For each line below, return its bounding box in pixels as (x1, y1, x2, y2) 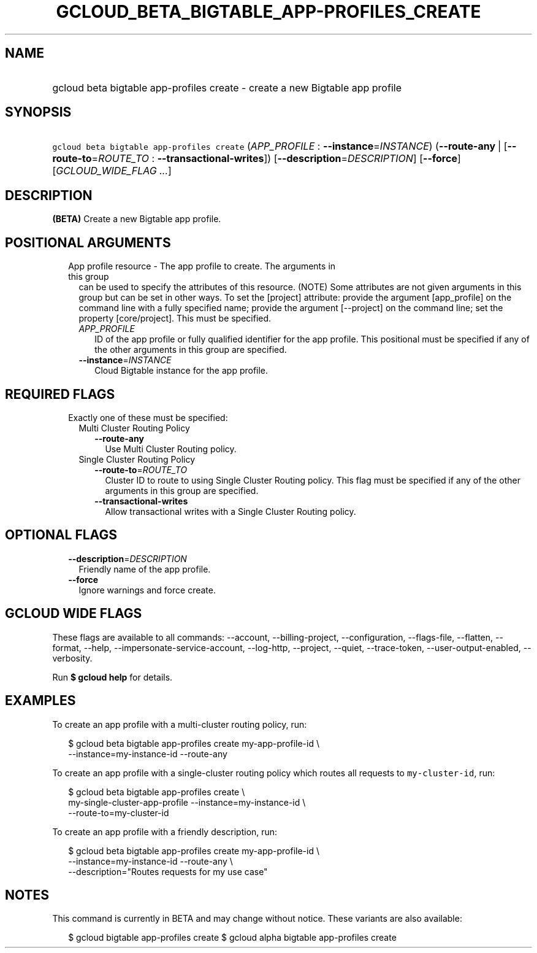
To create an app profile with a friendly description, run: (52, 826, 278, 837)
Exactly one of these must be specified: (68, 412, 228, 423)
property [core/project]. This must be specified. (78, 313, 272, 324)
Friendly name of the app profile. (78, 563, 211, 574)
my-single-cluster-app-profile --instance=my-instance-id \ (68, 797, 306, 808)
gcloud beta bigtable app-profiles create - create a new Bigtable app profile (52, 81, 402, 94)
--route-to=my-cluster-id (68, 807, 169, 818)
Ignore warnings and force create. (78, 584, 216, 595)
